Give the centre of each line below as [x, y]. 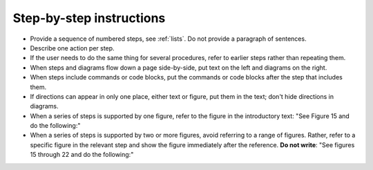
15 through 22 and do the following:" [82, 155]
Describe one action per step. [72, 48]
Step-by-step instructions [89, 18]
